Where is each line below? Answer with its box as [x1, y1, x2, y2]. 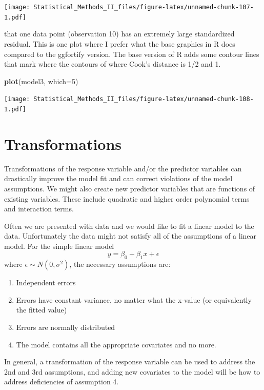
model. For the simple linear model [4, 240, 114, 251]
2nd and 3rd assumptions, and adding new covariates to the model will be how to [4, 366, 260, 377]
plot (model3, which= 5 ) [4, 75, 78, 86]
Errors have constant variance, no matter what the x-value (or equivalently [16, 294, 252, 305]
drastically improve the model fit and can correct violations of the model [4, 173, 233, 184]
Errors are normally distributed [16, 322, 115, 333]
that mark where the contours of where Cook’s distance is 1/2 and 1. [4, 59, 221, 69]
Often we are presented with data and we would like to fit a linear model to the [4, 220, 254, 231]
